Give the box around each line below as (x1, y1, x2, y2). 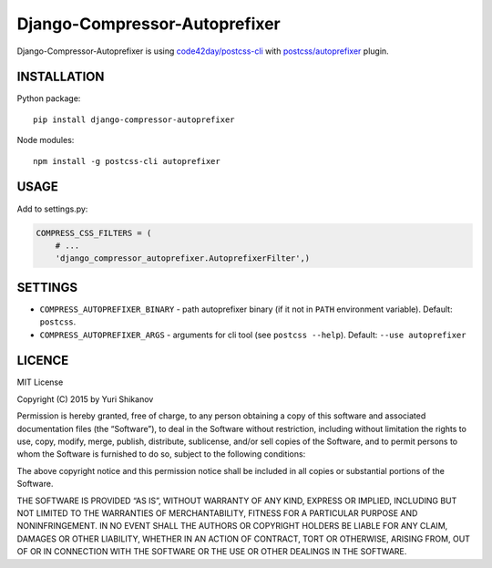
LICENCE (16, 353, 69, 368)
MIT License (16, 377, 64, 387)
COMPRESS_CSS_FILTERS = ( (36, 228, 152, 238)
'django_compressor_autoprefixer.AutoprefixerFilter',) (55, 253, 311, 263)
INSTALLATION (16, 69, 105, 85)
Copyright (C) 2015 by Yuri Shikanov (16, 393, 154, 405)
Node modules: (16, 135, 75, 146)
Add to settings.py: (16, 203, 88, 214)
